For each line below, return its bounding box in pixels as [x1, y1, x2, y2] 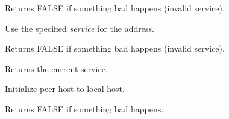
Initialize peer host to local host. [5, 82, 125, 95]
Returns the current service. [5, 62, 108, 75]
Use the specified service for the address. [5, 22, 154, 34]
